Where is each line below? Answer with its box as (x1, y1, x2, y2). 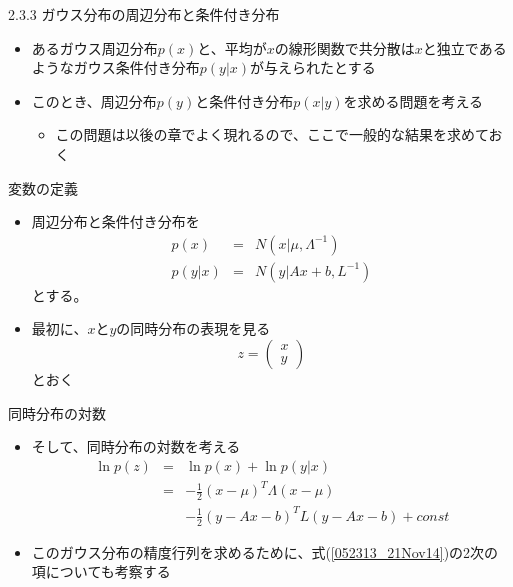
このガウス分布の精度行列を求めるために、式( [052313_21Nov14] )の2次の (31, 541, 499, 562)
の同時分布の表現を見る (116, 318, 271, 339)
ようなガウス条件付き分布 (31, 57, 200, 78)
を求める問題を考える (343, 90, 484, 111)
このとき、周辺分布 (31, 90, 157, 111)
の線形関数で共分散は (274, 37, 415, 58)
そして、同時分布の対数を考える (31, 436, 241, 457)
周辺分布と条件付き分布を (31, 211, 200, 232)
